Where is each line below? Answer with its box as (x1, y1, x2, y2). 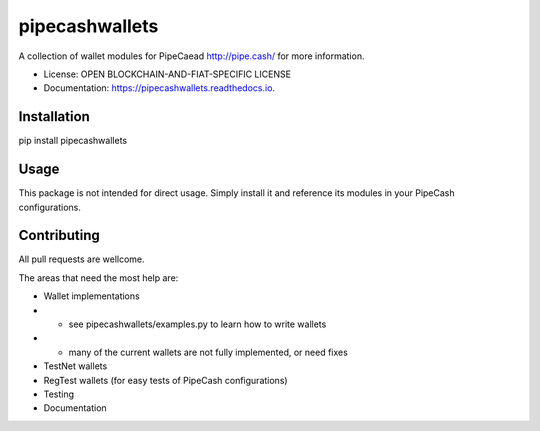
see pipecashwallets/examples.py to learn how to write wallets (68, 318, 327, 330)
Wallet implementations (43, 290, 140, 302)
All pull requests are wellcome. (18, 253, 145, 265)
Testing (43, 388, 75, 400)
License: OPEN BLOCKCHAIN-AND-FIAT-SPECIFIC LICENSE (43, 68, 292, 80)
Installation (18, 108, 90, 125)
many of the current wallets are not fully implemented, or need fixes (68, 346, 349, 358)
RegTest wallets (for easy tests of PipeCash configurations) (43, 374, 289, 386)
